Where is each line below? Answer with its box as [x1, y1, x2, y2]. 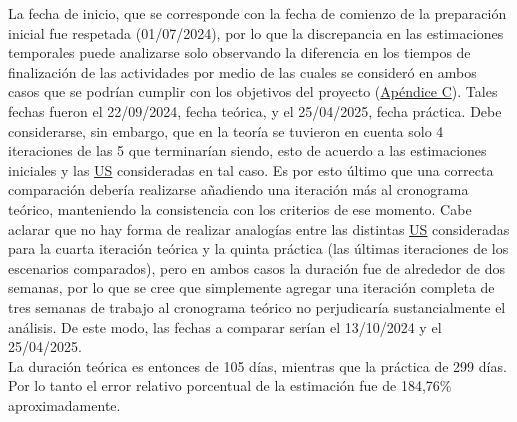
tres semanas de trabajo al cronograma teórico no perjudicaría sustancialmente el [8, 296, 506, 317]
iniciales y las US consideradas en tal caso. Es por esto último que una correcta [8, 159, 494, 180]
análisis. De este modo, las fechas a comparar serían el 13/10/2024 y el [8, 316, 442, 337]
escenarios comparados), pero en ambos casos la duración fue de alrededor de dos [8, 257, 505, 278]
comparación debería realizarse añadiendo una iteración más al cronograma [8, 179, 469, 200]
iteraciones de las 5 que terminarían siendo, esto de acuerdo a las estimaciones [8, 140, 487, 161]
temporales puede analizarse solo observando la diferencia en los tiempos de [8, 42, 471, 63]
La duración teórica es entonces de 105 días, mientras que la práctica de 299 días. [8, 355, 507, 376]
